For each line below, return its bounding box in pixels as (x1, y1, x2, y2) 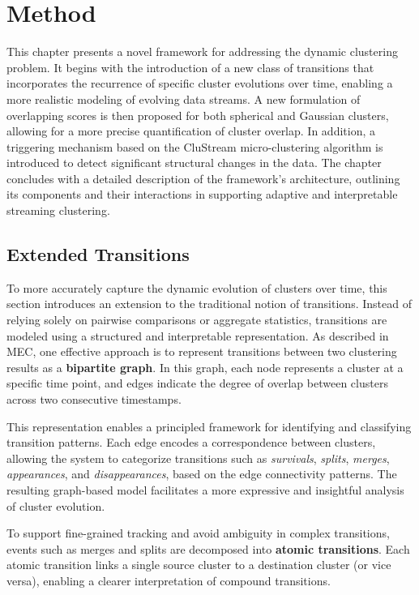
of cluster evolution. (6, 497, 105, 514)
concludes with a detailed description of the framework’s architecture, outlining (6, 169, 400, 186)
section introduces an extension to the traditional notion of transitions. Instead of (6, 295, 412, 312)
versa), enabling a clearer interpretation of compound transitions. (6, 571, 331, 589)
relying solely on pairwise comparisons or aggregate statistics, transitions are (6, 311, 387, 328)
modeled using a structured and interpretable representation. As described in (6, 327, 389, 344)
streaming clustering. (6, 202, 110, 219)
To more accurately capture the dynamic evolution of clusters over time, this (6, 279, 387, 296)
